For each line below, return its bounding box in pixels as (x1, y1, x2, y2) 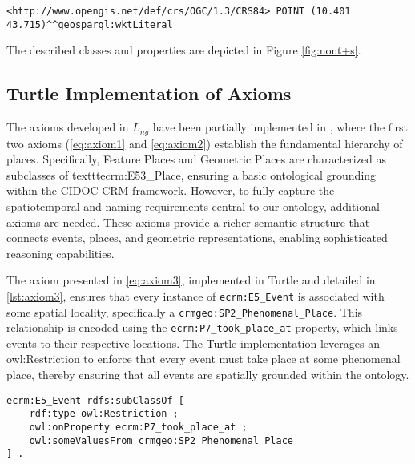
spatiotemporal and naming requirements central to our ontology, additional (6, 197, 380, 214)
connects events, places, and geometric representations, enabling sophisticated (6, 229, 388, 246)
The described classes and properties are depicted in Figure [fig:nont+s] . (6, 42, 361, 59)
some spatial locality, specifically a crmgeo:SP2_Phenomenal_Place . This (6, 303, 363, 320)
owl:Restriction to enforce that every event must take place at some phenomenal (6, 350, 401, 367)
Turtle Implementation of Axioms (6, 81, 292, 106)
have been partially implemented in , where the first (152, 119, 409, 135)
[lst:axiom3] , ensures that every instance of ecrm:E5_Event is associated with (6, 287, 385, 304)
